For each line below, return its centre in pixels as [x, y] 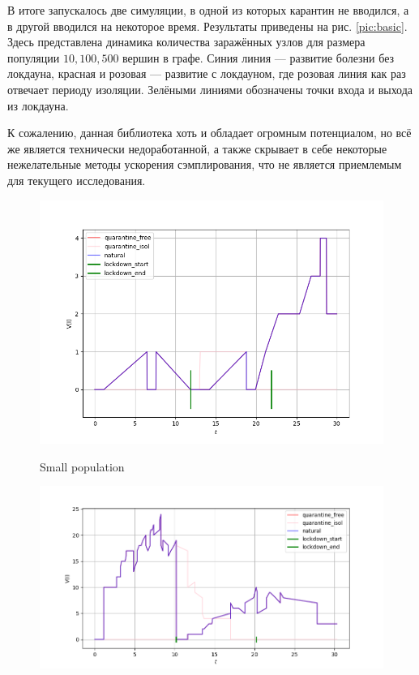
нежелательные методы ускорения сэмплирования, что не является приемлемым [205, 164]
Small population [82, 466]
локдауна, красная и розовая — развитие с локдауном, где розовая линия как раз [207, 73]
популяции [34, 57]
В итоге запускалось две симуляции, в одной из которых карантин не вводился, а [208, 10]
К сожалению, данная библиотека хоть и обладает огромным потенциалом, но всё [209, 133]
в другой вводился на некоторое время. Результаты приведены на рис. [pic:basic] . [207, 26]
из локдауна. [38, 105]
